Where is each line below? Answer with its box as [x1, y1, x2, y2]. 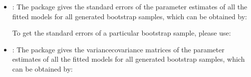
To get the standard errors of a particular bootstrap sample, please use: [12, 28, 231, 38]
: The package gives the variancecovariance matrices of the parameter [12, 44, 225, 54]
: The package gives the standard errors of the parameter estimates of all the [12, 1, 248, 11]
